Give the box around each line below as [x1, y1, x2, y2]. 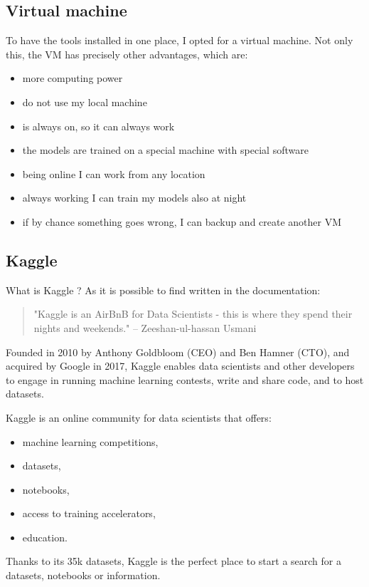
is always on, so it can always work [22, 118, 175, 133]
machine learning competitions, [22, 434, 159, 449]
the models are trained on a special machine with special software [22, 142, 309, 157]
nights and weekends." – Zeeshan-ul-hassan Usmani [33, 320, 257, 335]
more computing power [22, 71, 123, 85]
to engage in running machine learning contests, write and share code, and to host [6, 372, 364, 387]
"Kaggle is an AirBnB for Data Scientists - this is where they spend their [33, 306, 353, 321]
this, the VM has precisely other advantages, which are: [6, 46, 248, 61]
